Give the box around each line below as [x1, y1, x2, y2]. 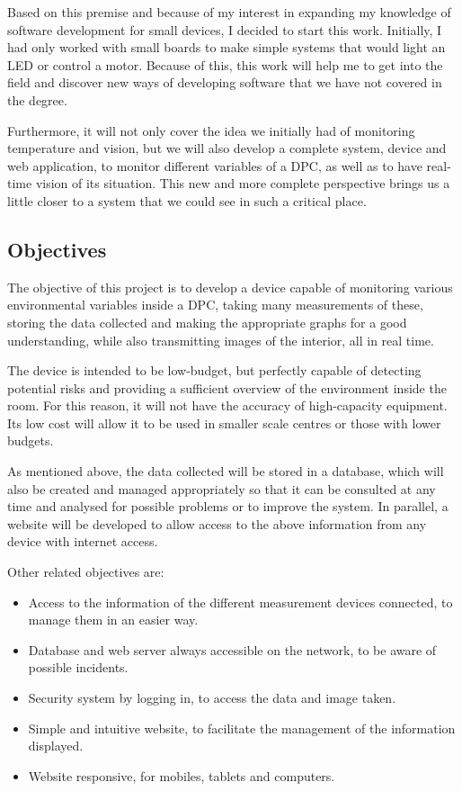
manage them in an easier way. [28, 610, 199, 629]
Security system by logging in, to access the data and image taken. [28, 688, 396, 707]
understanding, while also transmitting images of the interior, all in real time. [7, 330, 434, 349]
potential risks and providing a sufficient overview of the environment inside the [7, 378, 447, 397]
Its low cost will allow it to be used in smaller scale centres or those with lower [7, 413, 441, 432]
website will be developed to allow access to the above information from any [7, 514, 427, 533]
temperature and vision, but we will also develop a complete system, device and [7, 139, 447, 157]
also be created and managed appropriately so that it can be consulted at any [7, 479, 436, 498]
